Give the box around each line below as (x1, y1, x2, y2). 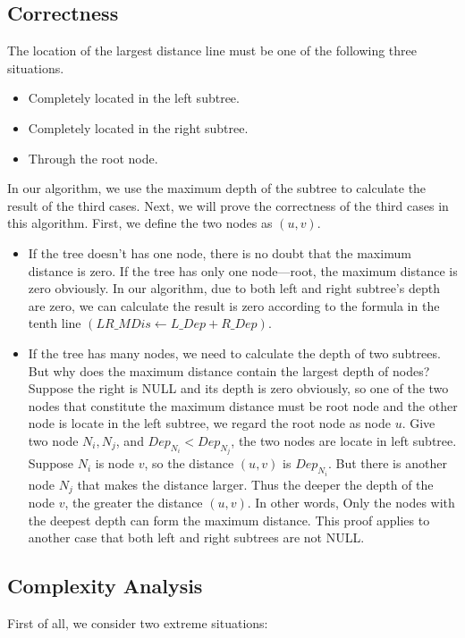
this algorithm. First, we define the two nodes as (7, 214, 273, 232)
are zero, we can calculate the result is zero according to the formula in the (28, 296, 440, 315)
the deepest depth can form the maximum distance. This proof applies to (28, 510, 430, 529)
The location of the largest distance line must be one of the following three (7, 41, 418, 60)
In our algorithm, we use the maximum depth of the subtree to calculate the (7, 179, 427, 197)
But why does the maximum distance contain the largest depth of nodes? (28, 361, 430, 380)
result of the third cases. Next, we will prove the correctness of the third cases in (7, 196, 449, 214)
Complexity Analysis (7, 572, 203, 600)
